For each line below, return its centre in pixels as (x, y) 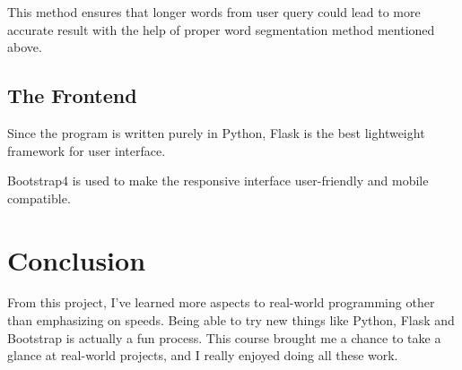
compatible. (39, 198)
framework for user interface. (87, 150)
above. (25, 47)
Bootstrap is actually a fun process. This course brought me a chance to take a (224, 337)
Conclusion (77, 259)
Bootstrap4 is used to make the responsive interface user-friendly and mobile (218, 181)
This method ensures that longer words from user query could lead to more (214, 12)
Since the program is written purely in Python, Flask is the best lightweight (216, 132)
